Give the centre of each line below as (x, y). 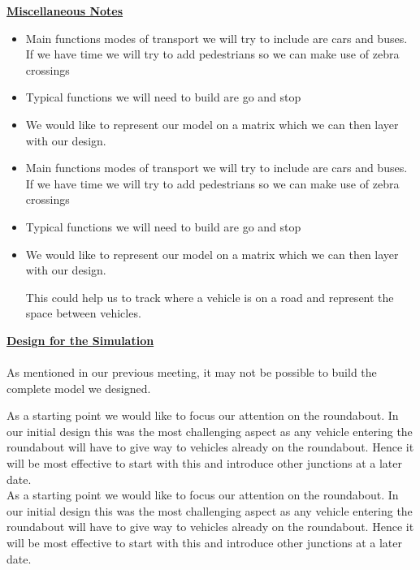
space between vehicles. (83, 313)
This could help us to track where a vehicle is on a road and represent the (210, 297)
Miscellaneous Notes (65, 11)
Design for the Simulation (80, 340)
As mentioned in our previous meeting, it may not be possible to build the (192, 372)
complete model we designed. (79, 388)
